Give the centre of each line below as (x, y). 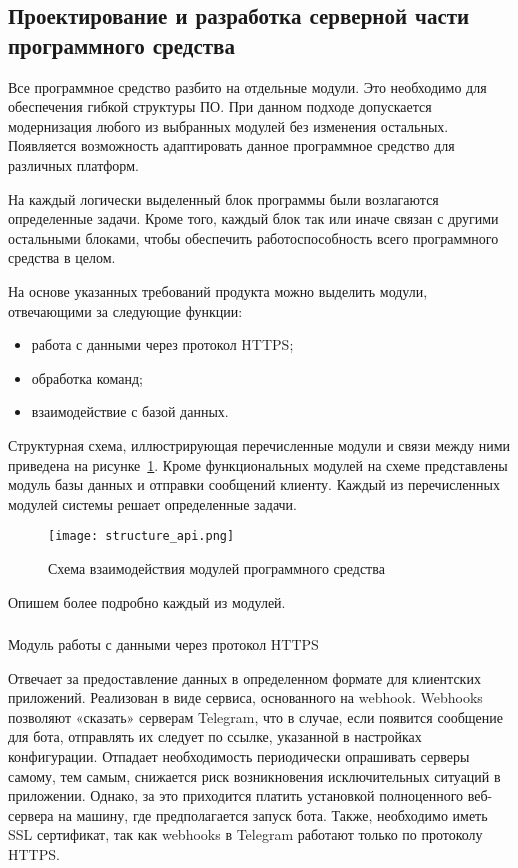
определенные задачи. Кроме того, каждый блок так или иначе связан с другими (253, 218)
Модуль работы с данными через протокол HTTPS (163, 644)
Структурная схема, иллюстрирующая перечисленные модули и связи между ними (259, 444)
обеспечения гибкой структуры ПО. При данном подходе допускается (220, 106)
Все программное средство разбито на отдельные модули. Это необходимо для (247, 86)
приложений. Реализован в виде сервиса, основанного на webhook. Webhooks (245, 697)
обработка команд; (87, 377)
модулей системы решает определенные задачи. (152, 503)
